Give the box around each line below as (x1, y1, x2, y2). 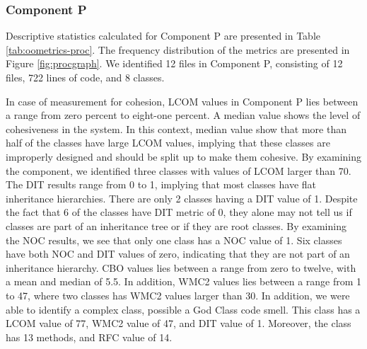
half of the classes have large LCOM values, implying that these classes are (6, 135, 330, 150)
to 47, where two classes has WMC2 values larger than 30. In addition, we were (6, 287, 350, 302)
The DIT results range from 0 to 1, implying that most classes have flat (6, 177, 316, 192)
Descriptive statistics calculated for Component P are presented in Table (6, 28, 321, 43)
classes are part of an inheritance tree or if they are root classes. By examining (6, 218, 346, 233)
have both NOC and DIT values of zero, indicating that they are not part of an (6, 246, 350, 261)
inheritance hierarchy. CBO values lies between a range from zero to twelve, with (6, 260, 356, 275)
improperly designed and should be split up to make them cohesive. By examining (6, 149, 362, 164)
